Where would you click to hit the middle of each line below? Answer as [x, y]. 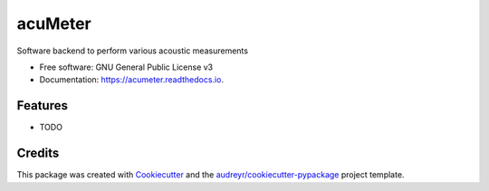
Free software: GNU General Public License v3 [126, 67]
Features [42, 105]
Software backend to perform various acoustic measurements [133, 51]
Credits [38, 153]
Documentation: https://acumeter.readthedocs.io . [131, 80]
